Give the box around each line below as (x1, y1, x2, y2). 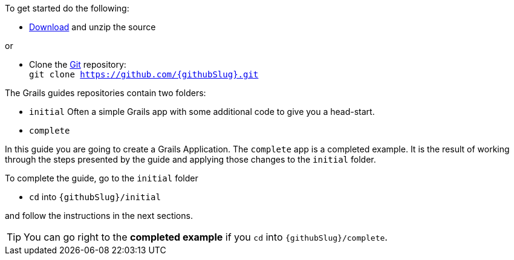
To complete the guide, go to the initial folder (5, 173, 198, 183)
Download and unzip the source (29, 22, 156, 32)
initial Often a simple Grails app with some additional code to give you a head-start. (29, 106, 375, 117)
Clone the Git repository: (29, 59, 126, 70)
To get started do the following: (5, 3, 129, 13)
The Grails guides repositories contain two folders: (5, 88, 206, 98)
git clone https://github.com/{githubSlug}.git (29, 70, 259, 79)
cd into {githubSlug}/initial (29, 192, 161, 202)
